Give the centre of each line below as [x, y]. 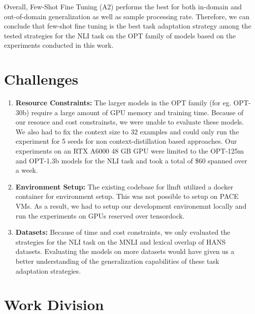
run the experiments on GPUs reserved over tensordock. [100, 215]
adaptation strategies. [48, 270]
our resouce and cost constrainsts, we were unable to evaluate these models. [130, 122]
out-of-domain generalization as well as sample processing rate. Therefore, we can [127, 16]
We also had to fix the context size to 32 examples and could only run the [127, 131]
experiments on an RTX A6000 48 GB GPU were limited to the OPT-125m [130, 151]
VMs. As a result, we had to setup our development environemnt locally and [131, 206]
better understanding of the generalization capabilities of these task [117, 261]
